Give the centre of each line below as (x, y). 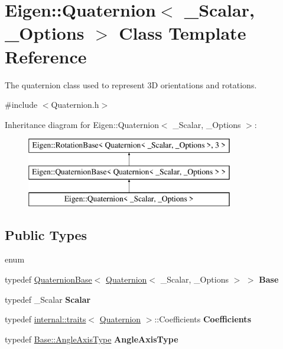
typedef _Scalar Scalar (48, 299)
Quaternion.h (75, 105)
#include (21, 105)
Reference (46, 56)
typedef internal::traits (45, 319)
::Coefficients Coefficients (203, 319)
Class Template (183, 33)
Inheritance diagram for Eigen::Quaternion (82, 124)
